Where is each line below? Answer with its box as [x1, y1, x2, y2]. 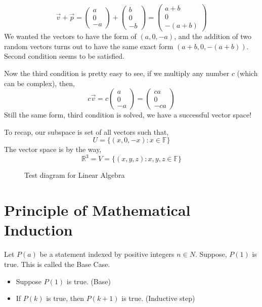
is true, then [46, 293, 84, 303]
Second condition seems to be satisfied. [4, 51, 124, 61]
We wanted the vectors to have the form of [4, 31, 137, 42]
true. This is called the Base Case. [4, 258, 110, 269]
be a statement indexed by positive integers [39, 249, 174, 259]
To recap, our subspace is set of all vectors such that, [4, 126, 169, 137]
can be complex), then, [4, 78, 75, 88]
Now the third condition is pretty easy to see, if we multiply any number [4, 67, 230, 78]
